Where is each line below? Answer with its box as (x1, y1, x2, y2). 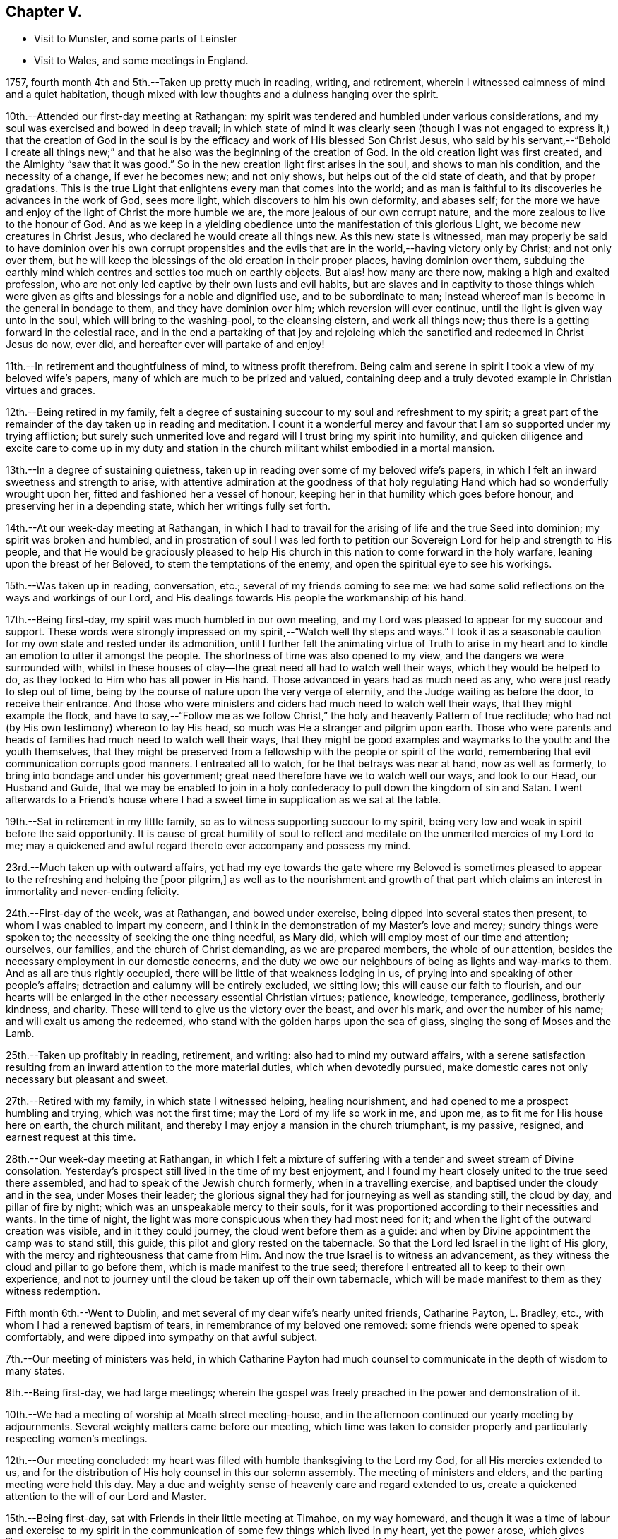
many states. (6, 1365, 65, 1377)
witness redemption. (6, 1285, 101, 1298)
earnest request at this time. (6, 1131, 136, 1144)
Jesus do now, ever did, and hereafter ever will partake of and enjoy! (6, 338, 325, 351)
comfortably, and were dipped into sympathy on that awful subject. (6, 1331, 318, 1343)
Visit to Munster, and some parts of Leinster (34, 32, 237, 45)
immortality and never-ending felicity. (6, 885, 179, 898)
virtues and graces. (6, 384, 96, 397)
